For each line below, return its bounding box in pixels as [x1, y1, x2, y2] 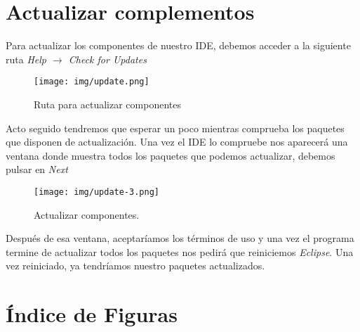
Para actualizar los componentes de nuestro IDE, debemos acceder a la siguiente [6, 38, 351, 53]
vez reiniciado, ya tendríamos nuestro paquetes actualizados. [6, 258, 265, 273]
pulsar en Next [6, 162, 68, 177]
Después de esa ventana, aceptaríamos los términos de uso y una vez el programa [6, 231, 354, 245]
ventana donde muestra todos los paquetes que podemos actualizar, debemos [6, 148, 335, 162]
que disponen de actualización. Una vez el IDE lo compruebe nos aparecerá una [6, 134, 348, 149]
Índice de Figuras [6, 300, 178, 328]
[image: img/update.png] [34, 77, 149, 87]
